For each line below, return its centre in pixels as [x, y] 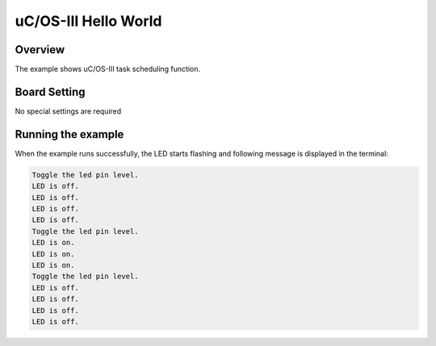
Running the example [69, 134]
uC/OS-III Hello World [88, 21]
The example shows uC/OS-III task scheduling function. [108, 69]
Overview [40, 50]
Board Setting [50, 92]
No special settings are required [68, 111]
